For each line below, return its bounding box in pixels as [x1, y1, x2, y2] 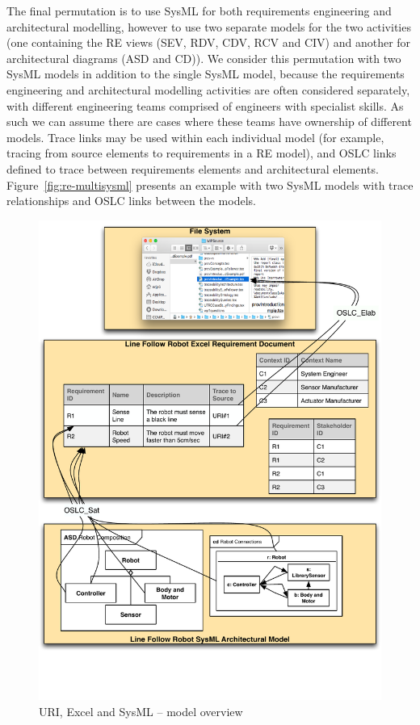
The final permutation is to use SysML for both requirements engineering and [6, 2, 392, 19]
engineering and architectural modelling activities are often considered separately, [6, 81, 410, 98]
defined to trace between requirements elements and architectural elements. [6, 160, 379, 177]
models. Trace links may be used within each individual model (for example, [6, 128, 384, 145]
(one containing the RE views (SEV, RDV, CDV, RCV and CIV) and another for [6, 34, 411, 51]
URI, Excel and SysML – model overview [39, 703, 243, 720]
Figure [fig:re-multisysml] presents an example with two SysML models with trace [6, 176, 414, 193]
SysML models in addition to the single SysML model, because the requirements [6, 65, 405, 82]
